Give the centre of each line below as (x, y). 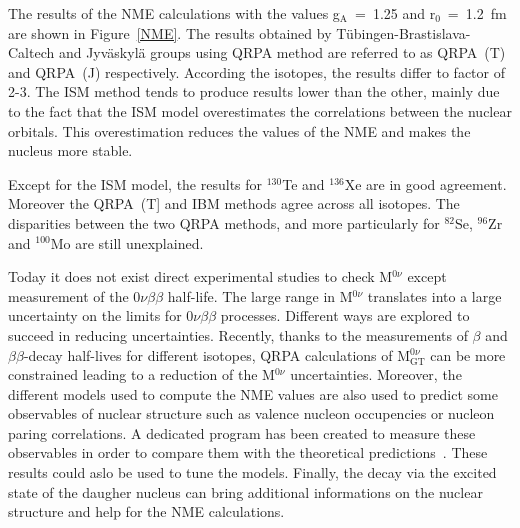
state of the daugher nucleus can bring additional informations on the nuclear (245, 491)
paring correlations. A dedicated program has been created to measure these (242, 432)
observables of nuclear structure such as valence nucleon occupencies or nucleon (251, 413)
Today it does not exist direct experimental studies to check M (200, 276)
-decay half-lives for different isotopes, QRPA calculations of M (217, 354)
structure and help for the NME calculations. (146, 511)
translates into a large (434, 295)
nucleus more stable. (70, 150)
